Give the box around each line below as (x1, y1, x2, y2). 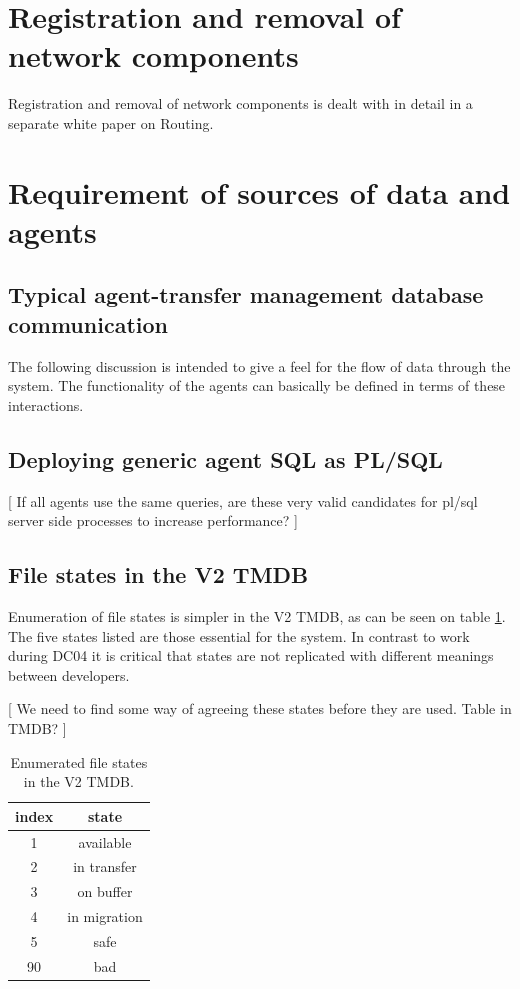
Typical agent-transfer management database (8, 279, 484, 310)
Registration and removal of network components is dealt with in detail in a (8, 93, 473, 114)
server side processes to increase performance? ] (8, 510, 298, 531)
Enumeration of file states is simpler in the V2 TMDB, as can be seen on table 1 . (8, 606, 506, 627)
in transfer (73, 856, 137, 877)
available (78, 831, 132, 852)
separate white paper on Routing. (8, 112, 214, 133)
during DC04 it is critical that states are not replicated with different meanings (8, 645, 494, 666)
